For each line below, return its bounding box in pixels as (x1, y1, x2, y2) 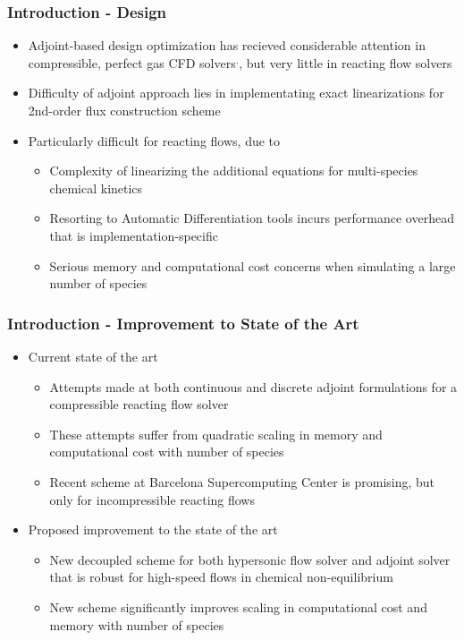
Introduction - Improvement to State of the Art (7, 311, 359, 334)
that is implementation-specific (49, 226, 218, 244)
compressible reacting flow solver (49, 395, 229, 414)
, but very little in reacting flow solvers (239, 53, 452, 72)
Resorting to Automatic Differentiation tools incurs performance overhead (49, 209, 454, 227)
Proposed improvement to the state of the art (28, 520, 278, 539)
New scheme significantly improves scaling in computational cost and (49, 597, 427, 616)
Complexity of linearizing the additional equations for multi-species (49, 161, 418, 180)
